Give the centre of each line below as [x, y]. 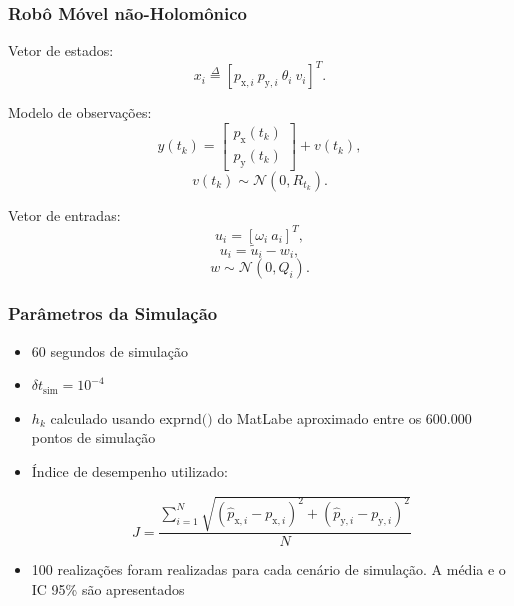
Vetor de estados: [61, 50]
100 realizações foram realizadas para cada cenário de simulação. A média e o [268, 569]
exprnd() [186, 419]
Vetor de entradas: [64, 214]
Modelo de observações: [80, 112]
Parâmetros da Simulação [113, 313]
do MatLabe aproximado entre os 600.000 [344, 417]
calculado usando [102, 417]
